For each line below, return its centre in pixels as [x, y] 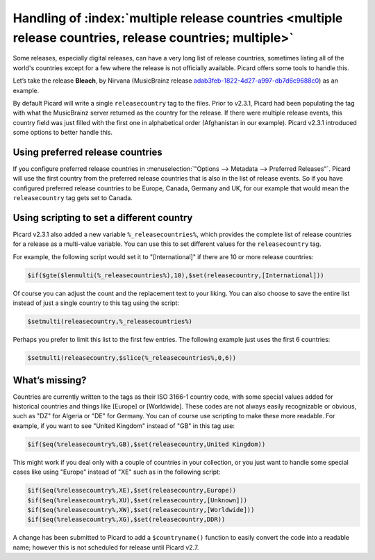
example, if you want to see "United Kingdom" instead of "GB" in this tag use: [124, 426]
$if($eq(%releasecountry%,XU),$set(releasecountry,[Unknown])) [137, 500]
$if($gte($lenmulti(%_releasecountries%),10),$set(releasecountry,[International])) [176, 275]
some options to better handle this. [63, 133]
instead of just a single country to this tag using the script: [96, 303]
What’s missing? [50, 380]
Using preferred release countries [87, 152]
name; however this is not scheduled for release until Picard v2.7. [106, 547]
